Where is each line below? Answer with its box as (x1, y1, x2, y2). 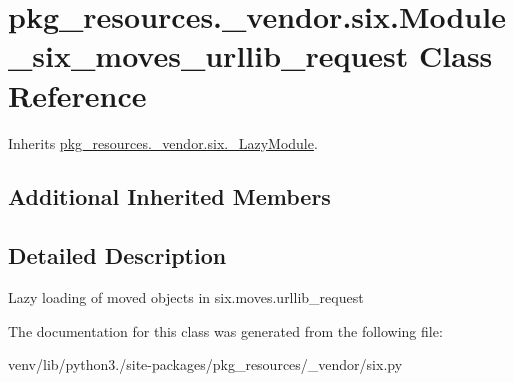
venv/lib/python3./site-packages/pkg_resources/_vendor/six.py (8, 354, 403, 375)
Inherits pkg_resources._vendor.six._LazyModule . (8, 132, 318, 153)
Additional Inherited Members (8, 181, 331, 212)
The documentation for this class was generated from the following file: (8, 320, 443, 341)
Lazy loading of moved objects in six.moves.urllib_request (8, 287, 364, 308)
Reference (8, 74, 147, 115)
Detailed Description (8, 240, 227, 271)
